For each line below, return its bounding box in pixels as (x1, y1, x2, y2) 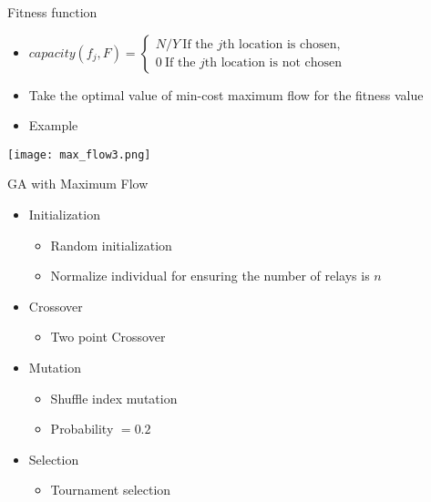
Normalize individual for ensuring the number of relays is (50, 266, 370, 285)
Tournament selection (50, 480, 171, 499)
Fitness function (7, 3, 97, 21)
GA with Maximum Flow (7, 174, 149, 193)
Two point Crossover (50, 327, 166, 346)
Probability (50, 419, 114, 438)
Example (28, 116, 78, 135)
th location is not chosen (204, 56, 343, 70)
